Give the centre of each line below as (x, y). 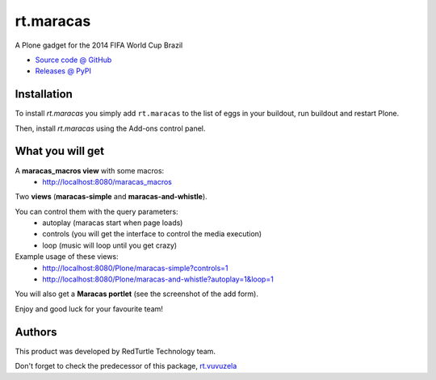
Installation (44, 94)
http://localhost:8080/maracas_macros (107, 182)
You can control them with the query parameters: (96, 211)
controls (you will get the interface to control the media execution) (152, 234)
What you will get (60, 151)
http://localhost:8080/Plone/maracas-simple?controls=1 (136, 268)
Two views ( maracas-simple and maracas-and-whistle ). (111, 197)
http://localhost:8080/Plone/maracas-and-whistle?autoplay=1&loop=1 (158, 279)
